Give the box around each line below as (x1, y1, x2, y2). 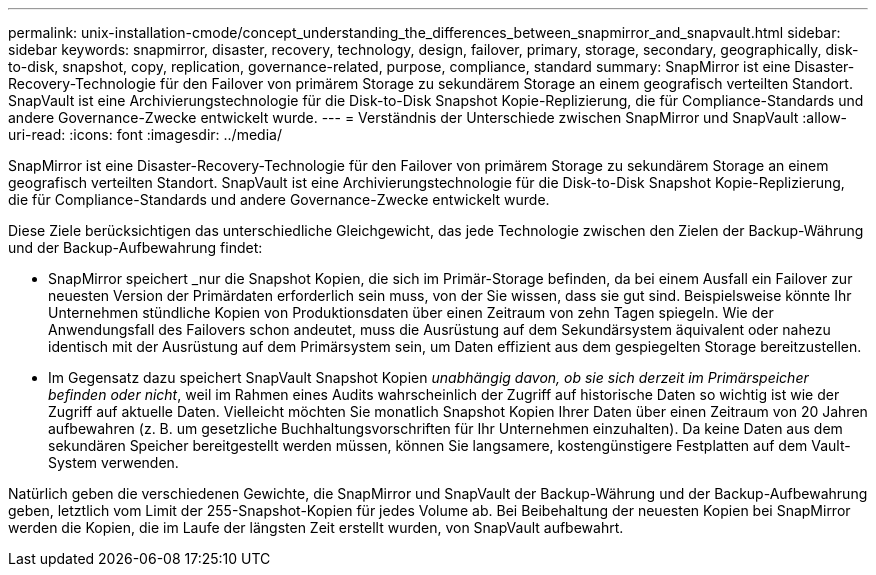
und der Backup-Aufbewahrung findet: (8, 239, 263, 256)
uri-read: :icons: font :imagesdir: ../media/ (8, 126, 282, 143)
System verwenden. (48, 454, 179, 471)
